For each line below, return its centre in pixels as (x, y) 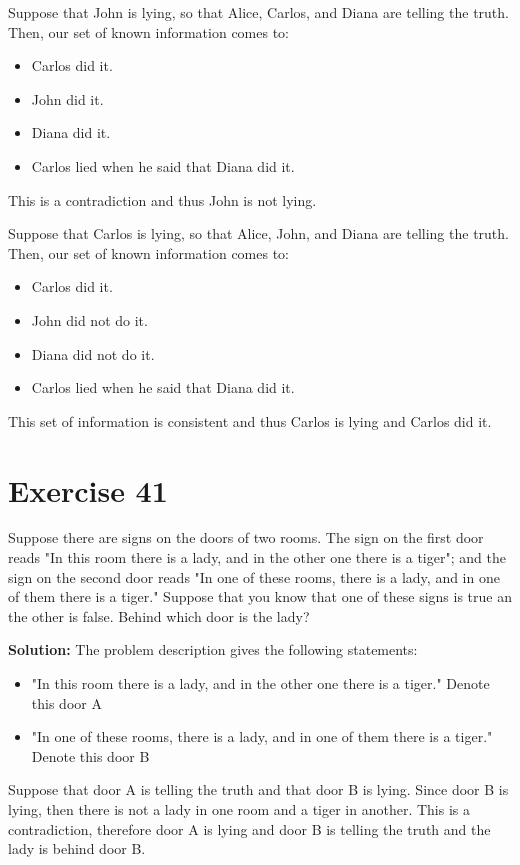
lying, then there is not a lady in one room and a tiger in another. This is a (239, 808)
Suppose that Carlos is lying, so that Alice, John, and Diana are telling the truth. (258, 233)
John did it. (67, 98)
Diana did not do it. (93, 353)
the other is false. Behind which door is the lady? (159, 615)
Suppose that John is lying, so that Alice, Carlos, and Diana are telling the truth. (258, 12)
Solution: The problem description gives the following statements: (213, 649)
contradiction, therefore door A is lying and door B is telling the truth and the (249, 828)
